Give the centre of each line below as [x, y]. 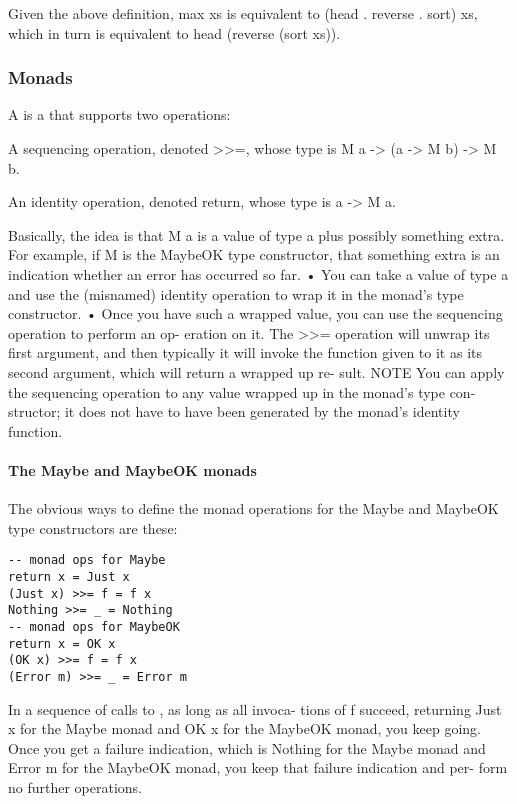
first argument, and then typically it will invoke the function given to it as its [245, 352]
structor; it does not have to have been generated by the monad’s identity [234, 411]
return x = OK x [62, 643]
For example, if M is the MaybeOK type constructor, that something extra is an [254, 254]
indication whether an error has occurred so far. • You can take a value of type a [258, 273]
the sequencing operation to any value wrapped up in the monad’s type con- [242, 391]
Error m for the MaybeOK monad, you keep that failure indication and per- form [258, 767]
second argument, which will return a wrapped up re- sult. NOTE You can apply [256, 371]
